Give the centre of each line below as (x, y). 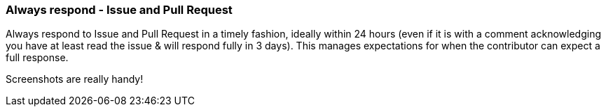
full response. (37, 58)
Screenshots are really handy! (75, 79)
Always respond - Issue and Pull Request (119, 10)
